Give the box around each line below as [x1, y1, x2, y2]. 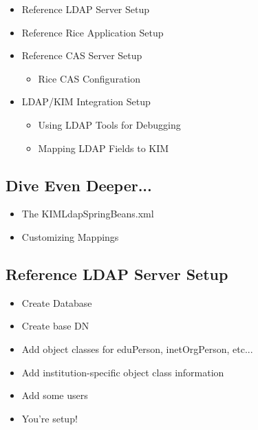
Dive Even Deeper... [6, 174, 152, 195]
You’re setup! [21, 411, 78, 425]
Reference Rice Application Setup [21, 25, 164, 39]
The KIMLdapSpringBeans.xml [21, 206, 154, 221]
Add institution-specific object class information [21, 365, 224, 379]
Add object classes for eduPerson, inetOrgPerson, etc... [21, 341, 253, 356]
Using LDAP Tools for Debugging [38, 117, 181, 131]
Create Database [21, 295, 92, 310]
